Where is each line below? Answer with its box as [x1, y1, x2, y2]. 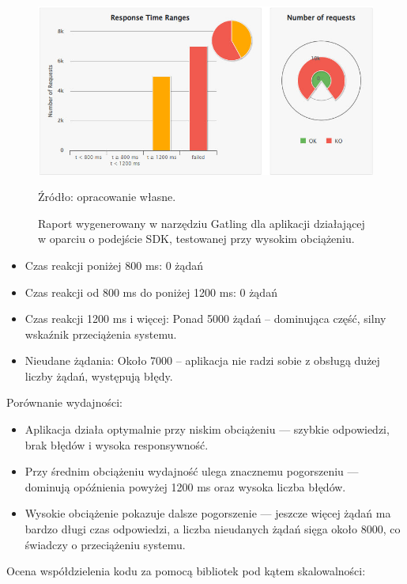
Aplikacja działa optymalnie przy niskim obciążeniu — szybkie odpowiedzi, [24, 421, 390, 438]
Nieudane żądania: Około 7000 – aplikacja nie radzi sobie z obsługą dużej [24, 352, 380, 369]
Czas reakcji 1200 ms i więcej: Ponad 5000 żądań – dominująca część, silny [24, 310, 386, 327]
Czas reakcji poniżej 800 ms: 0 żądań [24, 256, 204, 273]
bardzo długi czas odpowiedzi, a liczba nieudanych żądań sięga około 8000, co [24, 521, 401, 537]
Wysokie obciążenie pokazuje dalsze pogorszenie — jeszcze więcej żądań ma [24, 505, 391, 521]
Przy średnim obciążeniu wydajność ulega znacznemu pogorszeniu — [24, 463, 359, 480]
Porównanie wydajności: [6, 394, 122, 411]
